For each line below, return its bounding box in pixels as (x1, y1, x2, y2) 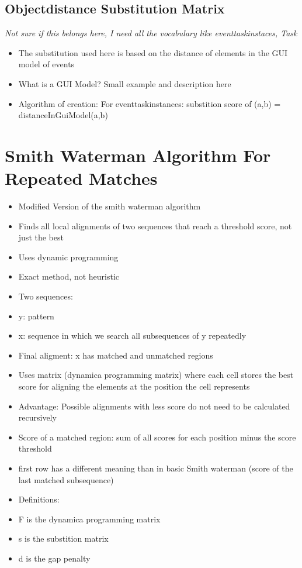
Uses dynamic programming (18, 250, 119, 263)
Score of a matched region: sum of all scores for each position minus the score (18, 431, 296, 443)
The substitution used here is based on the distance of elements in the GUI (18, 46, 288, 58)
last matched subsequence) (18, 473, 114, 486)
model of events (18, 58, 75, 70)
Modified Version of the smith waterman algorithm (18, 200, 201, 212)
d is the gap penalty (18, 552, 91, 564)
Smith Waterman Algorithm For (5, 143, 271, 167)
